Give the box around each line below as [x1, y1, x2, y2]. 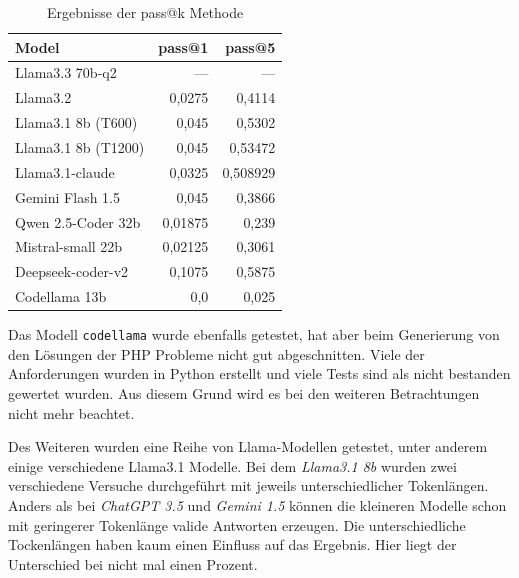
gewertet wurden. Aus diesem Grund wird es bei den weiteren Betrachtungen [8, 382, 480, 403]
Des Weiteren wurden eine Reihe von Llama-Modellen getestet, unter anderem [8, 436, 488, 457]
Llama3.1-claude [15, 161, 115, 182]
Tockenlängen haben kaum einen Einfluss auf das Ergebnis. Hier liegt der [8, 534, 457, 555]
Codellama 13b [15, 286, 107, 307]
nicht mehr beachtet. [8, 402, 135, 423]
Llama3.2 [15, 87, 72, 108]
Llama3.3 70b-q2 [15, 62, 117, 83]
